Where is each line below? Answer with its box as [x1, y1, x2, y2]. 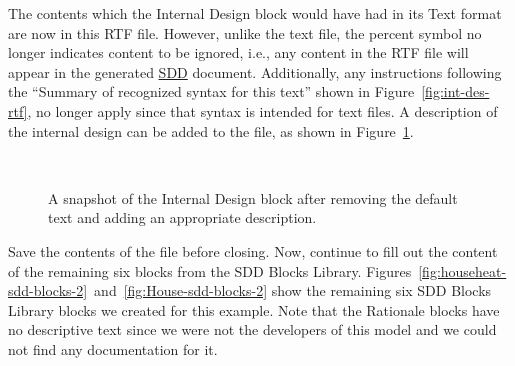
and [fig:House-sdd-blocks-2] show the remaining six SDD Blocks [94, 280, 492, 301]
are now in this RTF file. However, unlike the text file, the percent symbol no [8, 22, 482, 43]
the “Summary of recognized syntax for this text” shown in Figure [8, 81, 415, 102]
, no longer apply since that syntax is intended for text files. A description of [27, 100, 498, 121]
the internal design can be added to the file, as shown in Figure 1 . [8, 120, 414, 141]
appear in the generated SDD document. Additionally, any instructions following [8, 61, 502, 82]
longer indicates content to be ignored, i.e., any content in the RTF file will [8, 42, 469, 63]
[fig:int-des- [421, 81, 490, 102]
